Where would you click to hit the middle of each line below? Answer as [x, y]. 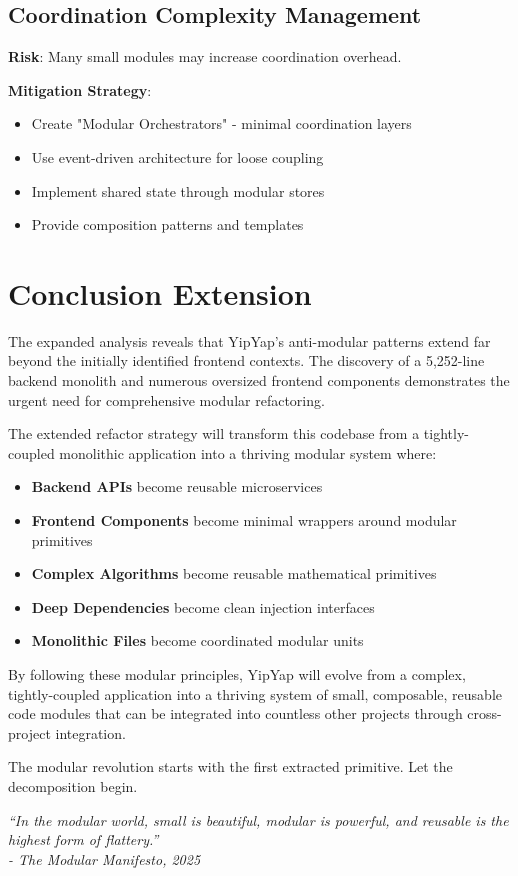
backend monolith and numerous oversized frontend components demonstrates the [259, 380]
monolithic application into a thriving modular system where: [248, 452]
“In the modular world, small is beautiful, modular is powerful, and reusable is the [258, 819]
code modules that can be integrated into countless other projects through [235, 713]
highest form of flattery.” [83, 839]
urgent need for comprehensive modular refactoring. [166, 399]
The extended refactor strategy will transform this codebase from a [214, 433]
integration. [90, 732]
